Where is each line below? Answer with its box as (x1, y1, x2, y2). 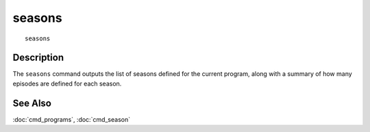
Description (12, 52, 64, 64)
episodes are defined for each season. (12, 79, 122, 88)
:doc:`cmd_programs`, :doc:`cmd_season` (12, 115, 130, 123)
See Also (12, 97, 51, 109)
